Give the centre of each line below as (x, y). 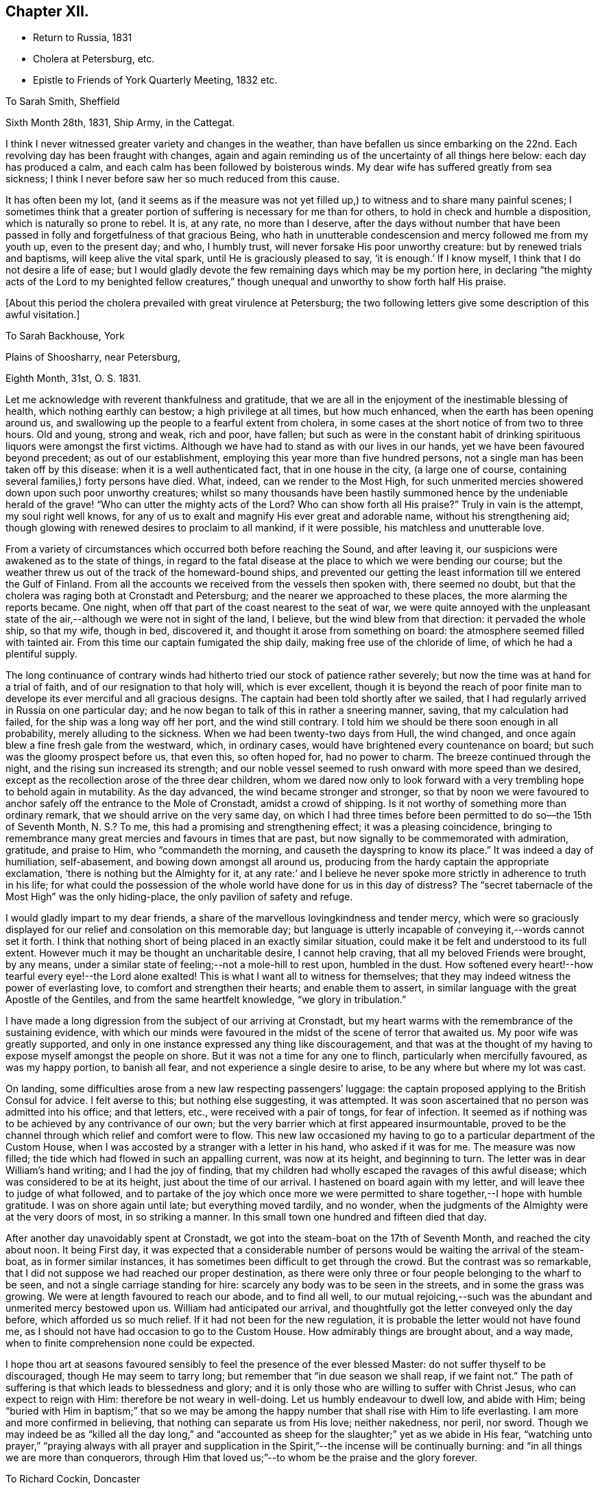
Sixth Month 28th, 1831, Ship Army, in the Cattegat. (120, 123)
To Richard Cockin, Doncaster (73, 1479)
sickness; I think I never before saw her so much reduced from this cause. (173, 179)
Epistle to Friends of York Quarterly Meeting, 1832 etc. (155, 80)
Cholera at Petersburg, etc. (94, 59)
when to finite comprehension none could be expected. (130, 1343)
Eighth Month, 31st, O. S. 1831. (73, 378)
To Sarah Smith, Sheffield (63, 101)
